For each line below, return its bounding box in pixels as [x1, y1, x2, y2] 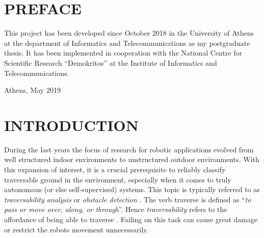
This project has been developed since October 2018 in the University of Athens [4, 28, 254, 38]
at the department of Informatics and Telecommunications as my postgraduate [4, 37, 250, 48]
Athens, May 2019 [4, 85, 61, 95]
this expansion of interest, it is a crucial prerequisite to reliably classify [4, 164, 226, 174]
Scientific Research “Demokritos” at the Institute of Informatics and [4, 57, 217, 68]
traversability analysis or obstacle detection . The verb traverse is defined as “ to [4, 194, 251, 204]
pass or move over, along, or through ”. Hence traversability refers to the [4, 204, 227, 215]
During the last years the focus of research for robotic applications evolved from [4, 144, 254, 154]
